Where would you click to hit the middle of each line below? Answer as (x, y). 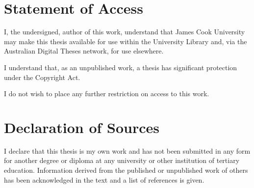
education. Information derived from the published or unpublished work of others (126, 170)
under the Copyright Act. (42, 77)
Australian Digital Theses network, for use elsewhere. (84, 51)
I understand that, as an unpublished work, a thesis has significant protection (121, 67)
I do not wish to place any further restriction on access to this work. (107, 94)
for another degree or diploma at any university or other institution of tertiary (122, 160)
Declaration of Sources (82, 127)
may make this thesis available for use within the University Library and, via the (126, 41)
